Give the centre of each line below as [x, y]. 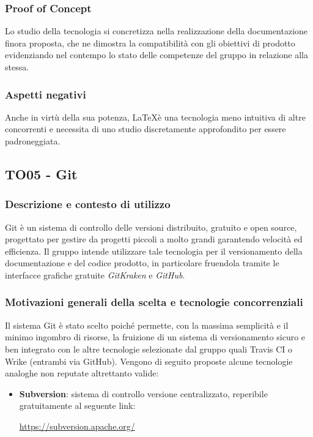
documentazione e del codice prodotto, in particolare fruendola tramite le [142, 263]
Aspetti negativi [46, 94]
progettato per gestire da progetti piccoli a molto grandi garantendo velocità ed [154, 239]
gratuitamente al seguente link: [77, 405]
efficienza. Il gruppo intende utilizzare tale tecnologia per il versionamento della [154, 251]
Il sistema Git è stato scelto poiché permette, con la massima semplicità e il [147, 325]
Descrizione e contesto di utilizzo [88, 204]
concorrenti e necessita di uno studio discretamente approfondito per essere [145, 129]
